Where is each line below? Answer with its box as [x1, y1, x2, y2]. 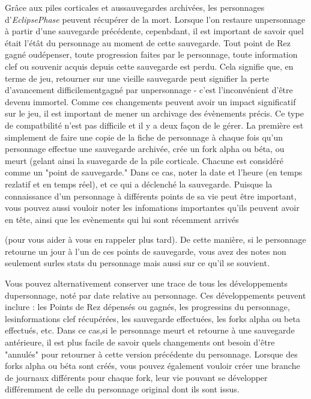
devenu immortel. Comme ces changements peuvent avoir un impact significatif [5, 95, 296, 108]
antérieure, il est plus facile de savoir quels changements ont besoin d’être [5, 336, 275, 349]
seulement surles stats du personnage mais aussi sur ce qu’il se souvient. [5, 257, 270, 269]
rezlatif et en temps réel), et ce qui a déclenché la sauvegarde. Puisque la [5, 177, 273, 190]
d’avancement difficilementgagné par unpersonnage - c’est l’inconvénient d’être [5, 84, 293, 96]
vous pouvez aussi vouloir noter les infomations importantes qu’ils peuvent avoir [5, 201, 300, 214]
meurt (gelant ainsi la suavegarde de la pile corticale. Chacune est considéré [5, 154, 283, 166]
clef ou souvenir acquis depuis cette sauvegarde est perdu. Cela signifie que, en [5, 59, 294, 72]
